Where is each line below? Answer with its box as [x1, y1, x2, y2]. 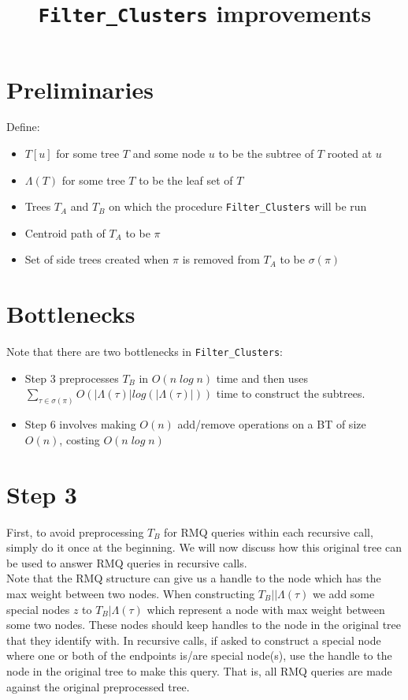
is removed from [182, 251, 260, 268]
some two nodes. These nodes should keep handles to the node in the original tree [6, 616, 402, 633]
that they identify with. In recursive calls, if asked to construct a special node [6, 631, 381, 648]
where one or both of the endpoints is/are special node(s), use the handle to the [6, 647, 392, 664]
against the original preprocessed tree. [6, 678, 190, 694]
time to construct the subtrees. [216, 385, 365, 402]
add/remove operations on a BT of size [177, 416, 366, 432]
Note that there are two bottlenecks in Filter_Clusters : [6, 343, 283, 360]
